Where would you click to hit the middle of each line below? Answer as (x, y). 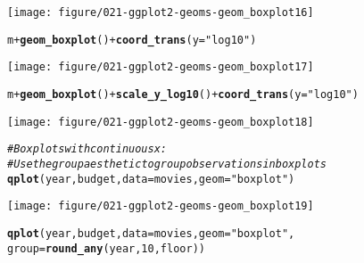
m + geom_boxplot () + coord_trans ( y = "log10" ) (132, 40)
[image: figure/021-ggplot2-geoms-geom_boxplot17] (161, 67)
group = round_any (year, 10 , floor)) (106, 248)
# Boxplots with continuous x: (87, 149)
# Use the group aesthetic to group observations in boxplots (167, 164)
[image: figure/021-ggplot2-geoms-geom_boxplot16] (161, 12)
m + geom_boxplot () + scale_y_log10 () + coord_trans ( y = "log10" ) (183, 94)
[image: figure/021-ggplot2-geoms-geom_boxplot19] (161, 206)
